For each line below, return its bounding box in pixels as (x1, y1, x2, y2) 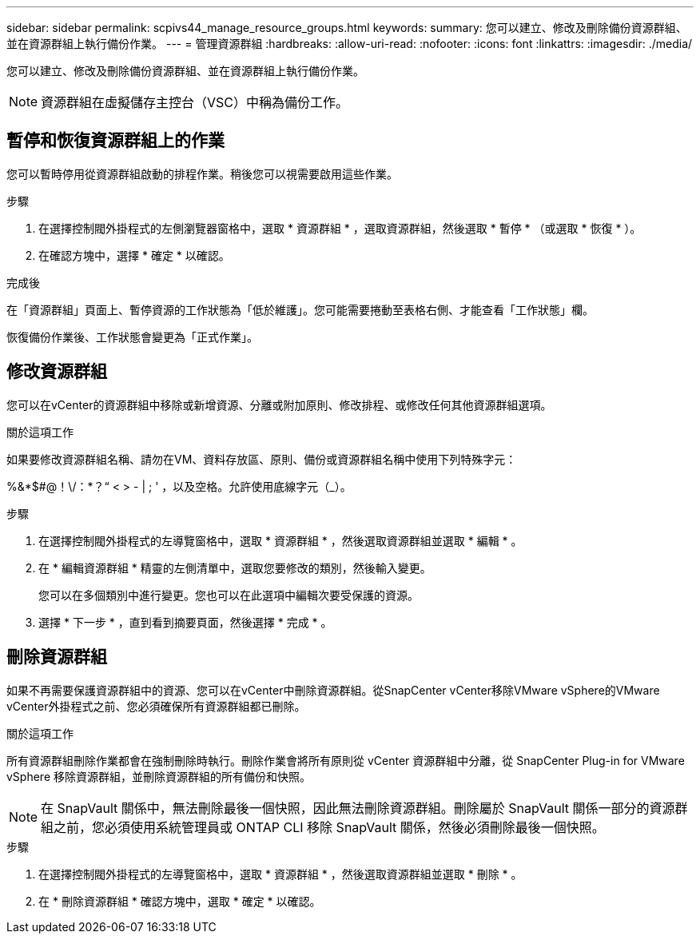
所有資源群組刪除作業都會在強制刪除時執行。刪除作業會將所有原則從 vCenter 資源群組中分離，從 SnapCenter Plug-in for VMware (6, 753, 685, 767)
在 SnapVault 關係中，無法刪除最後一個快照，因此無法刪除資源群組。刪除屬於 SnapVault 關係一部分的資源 (41, 799, 675, 816)
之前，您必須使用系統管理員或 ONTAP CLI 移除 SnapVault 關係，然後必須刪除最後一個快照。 (54, 819, 605, 835)
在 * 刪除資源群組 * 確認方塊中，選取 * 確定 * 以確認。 (38, 894, 321, 908)
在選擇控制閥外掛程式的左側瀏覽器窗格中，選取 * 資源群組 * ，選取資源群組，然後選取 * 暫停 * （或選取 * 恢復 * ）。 (38, 221, 642, 235)
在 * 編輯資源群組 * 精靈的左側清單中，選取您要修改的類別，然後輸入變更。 (38, 560, 432, 575)
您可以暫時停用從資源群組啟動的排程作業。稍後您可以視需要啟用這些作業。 (6, 166, 398, 181)
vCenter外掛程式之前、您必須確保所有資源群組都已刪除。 (6, 699, 306, 713)
